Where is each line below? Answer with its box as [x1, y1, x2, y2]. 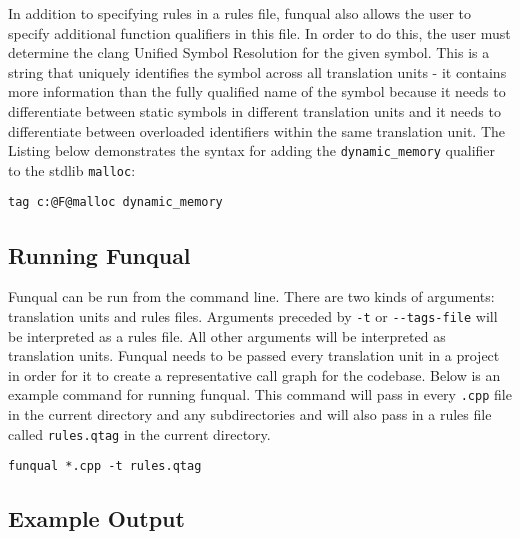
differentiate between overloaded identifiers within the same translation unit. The [8, 120, 505, 141]
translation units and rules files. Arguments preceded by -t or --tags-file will [8, 305, 498, 326]
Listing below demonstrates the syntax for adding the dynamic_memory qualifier [8, 140, 496, 161]
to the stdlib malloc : [8, 159, 136, 180]
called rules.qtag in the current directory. [8, 423, 271, 444]
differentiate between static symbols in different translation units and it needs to [8, 100, 501, 121]
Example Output [8, 503, 185, 534]
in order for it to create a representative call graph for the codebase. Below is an [8, 364, 501, 385]
